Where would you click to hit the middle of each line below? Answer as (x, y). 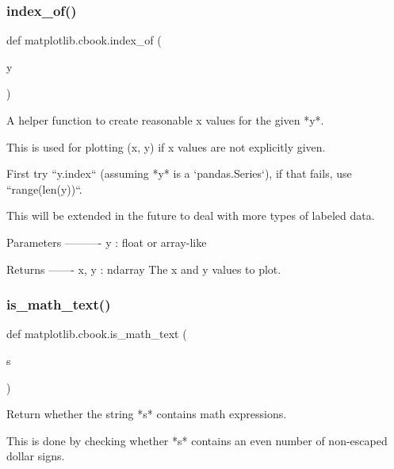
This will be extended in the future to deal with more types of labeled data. (191, 215)
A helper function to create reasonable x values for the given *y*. (165, 120)
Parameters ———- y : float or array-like (107, 242)
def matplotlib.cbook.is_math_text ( (97, 334)
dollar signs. (36, 456)
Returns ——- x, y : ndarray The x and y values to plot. (144, 269)
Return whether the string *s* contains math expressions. (147, 414)
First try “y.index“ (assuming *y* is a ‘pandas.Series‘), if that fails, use (179, 173)
